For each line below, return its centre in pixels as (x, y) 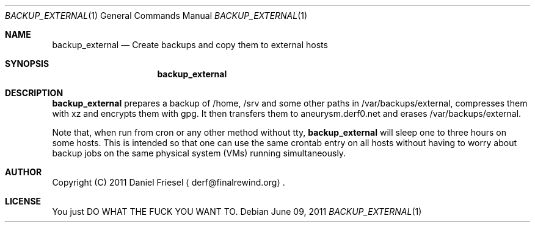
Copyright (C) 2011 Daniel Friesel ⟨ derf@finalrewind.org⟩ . (169, 182)
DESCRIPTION (34, 93)
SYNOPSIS (27, 64)
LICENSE (23, 201)
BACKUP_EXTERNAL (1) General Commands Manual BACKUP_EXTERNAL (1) (156, 16)
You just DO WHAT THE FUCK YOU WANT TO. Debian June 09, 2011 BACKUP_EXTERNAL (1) (237, 211)
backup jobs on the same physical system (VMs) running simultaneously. (199, 153)
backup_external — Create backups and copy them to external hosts (190, 45)
